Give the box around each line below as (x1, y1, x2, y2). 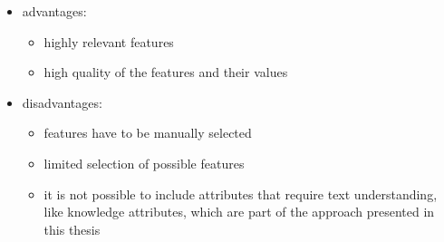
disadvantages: (22, 92, 102, 111)
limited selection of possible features (43, 153, 245, 172)
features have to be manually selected (43, 123, 252, 142)
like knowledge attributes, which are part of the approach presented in (43, 202, 435, 221)
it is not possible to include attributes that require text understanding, (43, 184, 438, 203)
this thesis (43, 219, 101, 238)
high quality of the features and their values (43, 63, 288, 82)
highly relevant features (43, 32, 174, 51)
